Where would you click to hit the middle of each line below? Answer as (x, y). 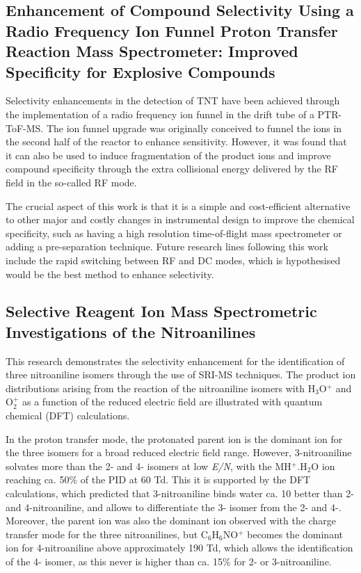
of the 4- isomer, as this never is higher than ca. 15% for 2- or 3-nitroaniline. (169, 561)
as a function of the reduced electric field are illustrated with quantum (172, 402)
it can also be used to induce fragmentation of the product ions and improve (168, 155)
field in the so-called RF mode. (71, 182)
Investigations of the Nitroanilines (131, 331)
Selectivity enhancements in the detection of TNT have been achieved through (173, 100)
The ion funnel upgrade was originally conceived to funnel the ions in (194, 128)
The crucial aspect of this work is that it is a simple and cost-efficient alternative (178, 205)
